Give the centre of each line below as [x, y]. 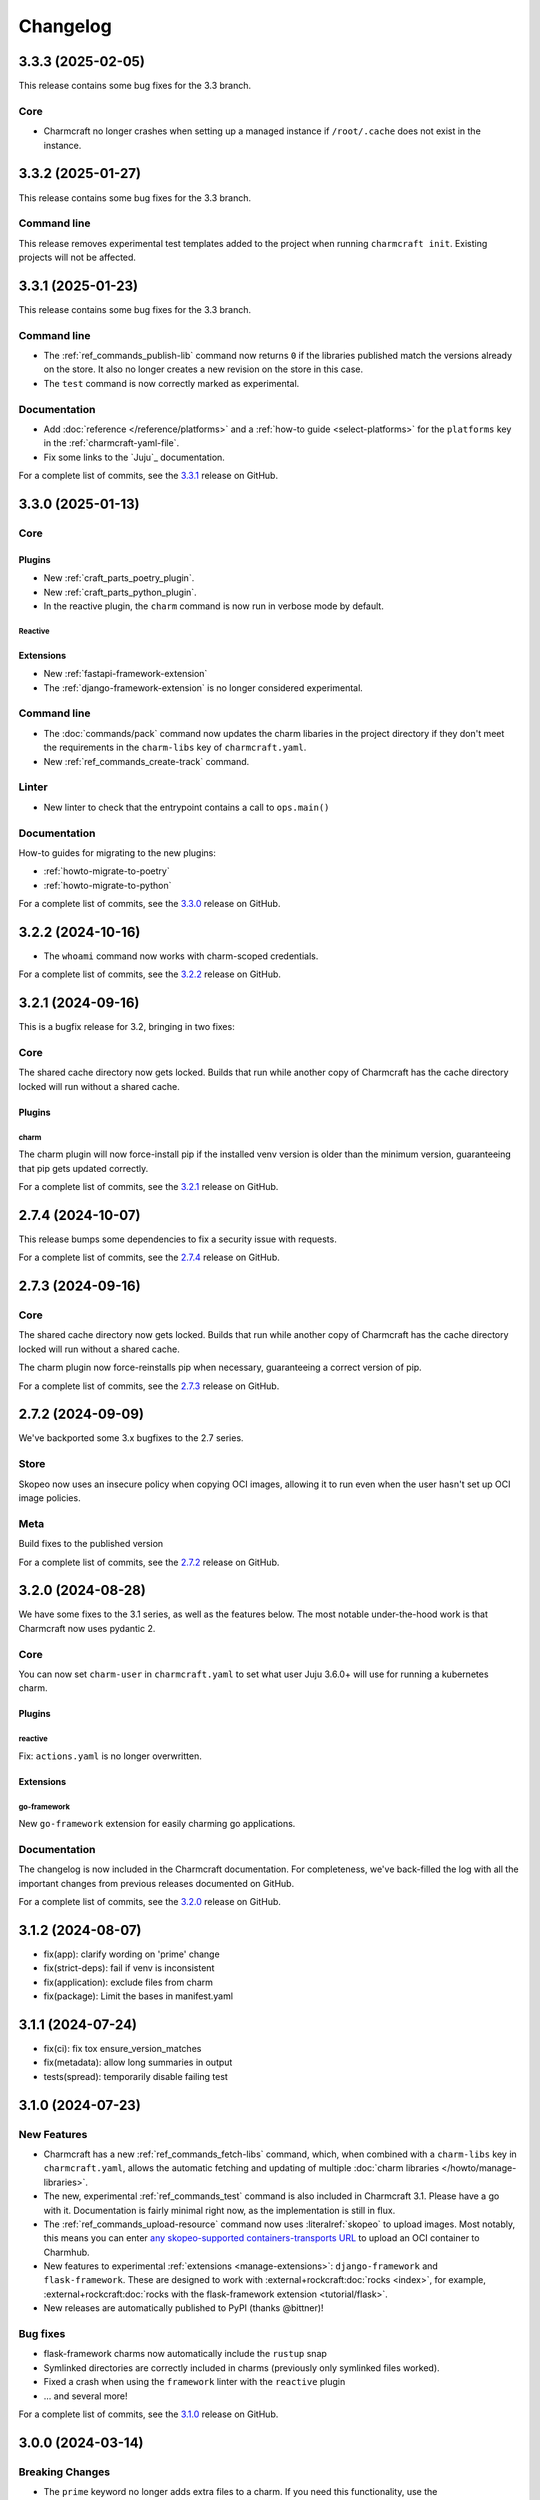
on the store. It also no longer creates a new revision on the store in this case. [203, 369]
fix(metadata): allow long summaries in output [138, 2062]
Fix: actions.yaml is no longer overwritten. [110, 1756]
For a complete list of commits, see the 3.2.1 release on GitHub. [148, 1186]
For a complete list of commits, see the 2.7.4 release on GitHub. [149, 1257]
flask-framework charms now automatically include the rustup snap [185, 2354]
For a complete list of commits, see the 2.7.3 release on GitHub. [149, 1386]
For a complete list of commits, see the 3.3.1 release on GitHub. [148, 476]
